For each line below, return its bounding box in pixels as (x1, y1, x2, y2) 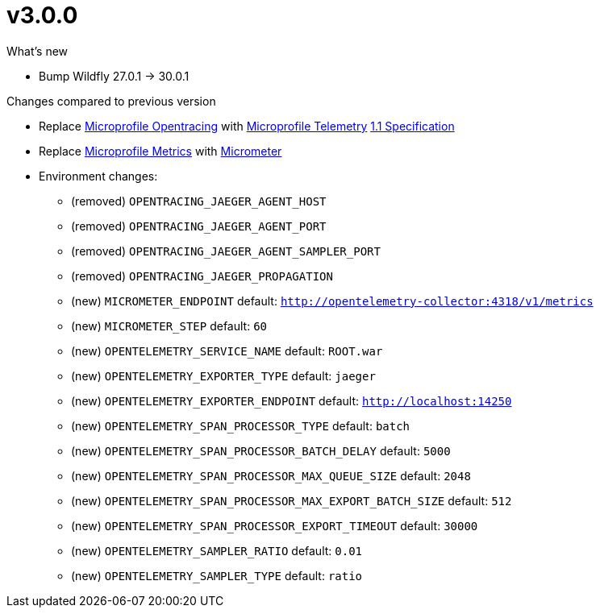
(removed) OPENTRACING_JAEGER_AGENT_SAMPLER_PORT (71, 243, 381, 258)
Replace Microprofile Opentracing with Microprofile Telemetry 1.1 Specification (39, 118, 455, 133)
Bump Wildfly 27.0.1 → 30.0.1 (39, 68, 190, 83)
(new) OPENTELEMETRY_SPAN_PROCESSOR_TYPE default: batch (71, 418, 410, 433)
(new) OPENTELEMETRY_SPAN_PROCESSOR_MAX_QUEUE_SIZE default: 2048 (71, 468, 471, 483)
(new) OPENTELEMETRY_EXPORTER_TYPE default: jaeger (71, 368, 376, 383)
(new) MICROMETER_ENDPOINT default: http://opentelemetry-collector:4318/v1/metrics (71, 293, 594, 308)
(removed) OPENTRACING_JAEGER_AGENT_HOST (71, 193, 327, 208)
